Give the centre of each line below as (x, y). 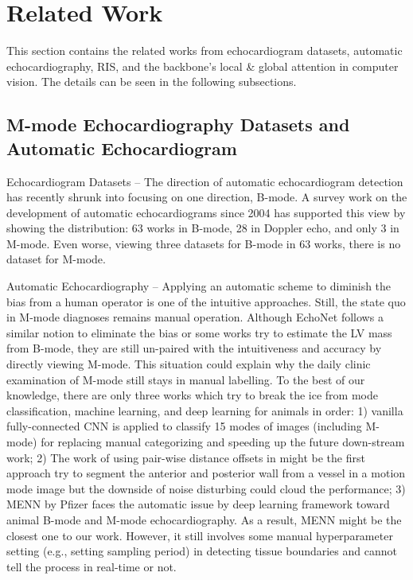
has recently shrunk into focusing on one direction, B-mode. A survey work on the (207, 197)
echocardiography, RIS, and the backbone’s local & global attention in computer (203, 66)
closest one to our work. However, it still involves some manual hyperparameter (200, 535)
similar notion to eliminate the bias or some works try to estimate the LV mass (199, 332)
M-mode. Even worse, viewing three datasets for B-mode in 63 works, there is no (204, 243)
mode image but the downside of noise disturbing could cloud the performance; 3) (206, 488)
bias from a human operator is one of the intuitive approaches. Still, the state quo (206, 301)
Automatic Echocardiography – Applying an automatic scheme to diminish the (199, 286)
